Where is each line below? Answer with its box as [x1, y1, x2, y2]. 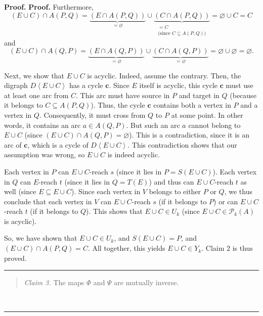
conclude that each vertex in [4, 196, 92, 206]
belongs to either [149, 186, 201, 197]
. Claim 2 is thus [201, 243, 253, 253]
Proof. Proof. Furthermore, [4, 2, 94, 12]
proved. [4, 252, 27, 263]
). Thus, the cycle [91, 100, 145, 110]
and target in [179, 89, 220, 100]
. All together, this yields [87, 243, 165, 253]
